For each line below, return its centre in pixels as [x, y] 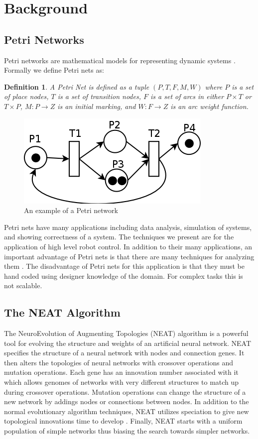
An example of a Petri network [71, 210]
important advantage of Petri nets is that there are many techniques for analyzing [129, 256]
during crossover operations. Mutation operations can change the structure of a [125, 391]
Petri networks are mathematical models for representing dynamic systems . [120, 60]
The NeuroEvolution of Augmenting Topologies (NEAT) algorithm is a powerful [126, 333]
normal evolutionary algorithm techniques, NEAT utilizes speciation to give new [127, 411]
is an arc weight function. [209, 106]
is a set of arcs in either [187, 96]
